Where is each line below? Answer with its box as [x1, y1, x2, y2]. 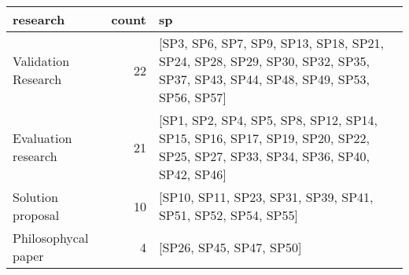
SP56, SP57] [158, 88, 227, 106]
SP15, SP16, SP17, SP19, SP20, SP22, [158, 129, 370, 147]
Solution [13, 188, 58, 206]
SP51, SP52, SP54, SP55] [158, 206, 298, 224]
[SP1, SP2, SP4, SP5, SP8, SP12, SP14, [158, 111, 378, 129]
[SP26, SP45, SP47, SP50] [158, 237, 302, 256]
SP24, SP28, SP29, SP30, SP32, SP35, [158, 52, 370, 70]
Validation [13, 52, 70, 70]
